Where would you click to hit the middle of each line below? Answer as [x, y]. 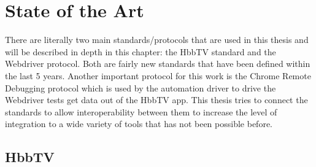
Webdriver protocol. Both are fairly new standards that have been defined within [158, 64]
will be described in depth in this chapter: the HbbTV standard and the [141, 51]
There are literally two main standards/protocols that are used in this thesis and [157, 40]
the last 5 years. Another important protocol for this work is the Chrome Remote [158, 75]
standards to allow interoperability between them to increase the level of [141, 111]
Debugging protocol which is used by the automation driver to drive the [141, 87]
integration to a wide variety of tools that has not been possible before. [139, 124]
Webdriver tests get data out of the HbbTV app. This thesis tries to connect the [156, 100]
